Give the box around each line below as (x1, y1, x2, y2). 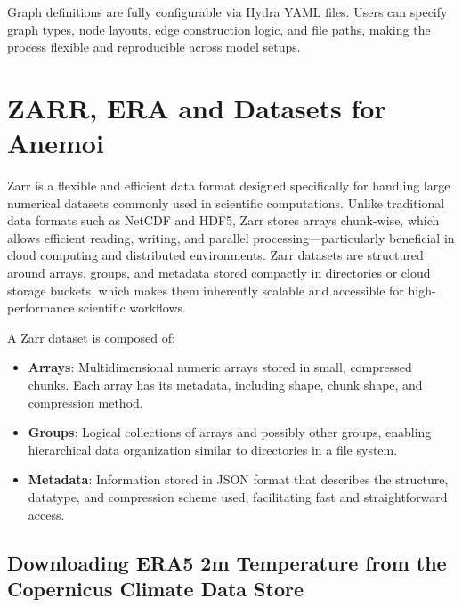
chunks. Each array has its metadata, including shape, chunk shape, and (28, 376, 423, 394)
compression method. (28, 393, 143, 411)
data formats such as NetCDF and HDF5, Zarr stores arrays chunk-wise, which (7, 211, 440, 230)
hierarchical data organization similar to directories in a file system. (28, 440, 398, 458)
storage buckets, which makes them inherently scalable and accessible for (7, 280, 404, 299)
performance (7, 298, 75, 317)
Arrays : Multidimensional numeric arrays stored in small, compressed (28, 358, 412, 376)
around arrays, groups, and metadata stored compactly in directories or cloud (7, 263, 431, 282)
